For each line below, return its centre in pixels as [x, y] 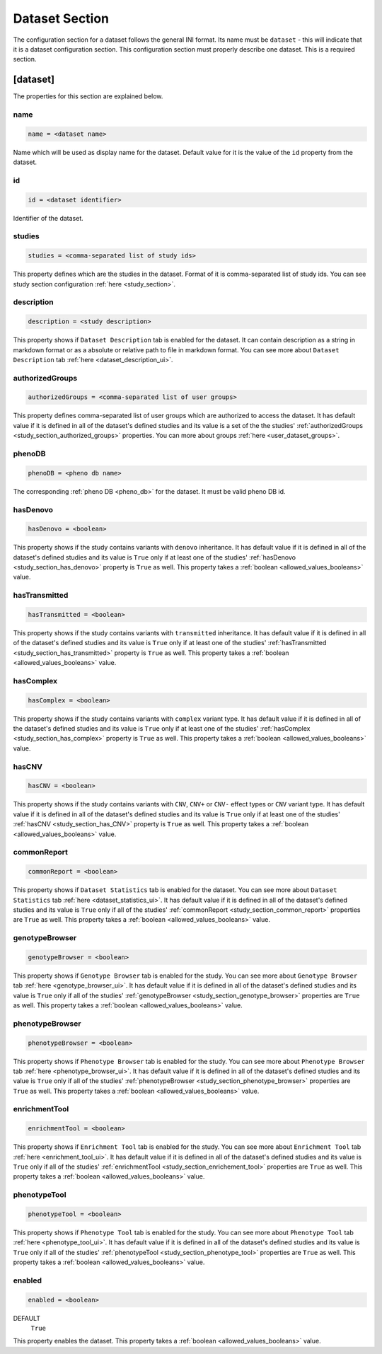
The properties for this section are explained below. [88, 96]
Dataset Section [61, 18]
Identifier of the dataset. [48, 218]
